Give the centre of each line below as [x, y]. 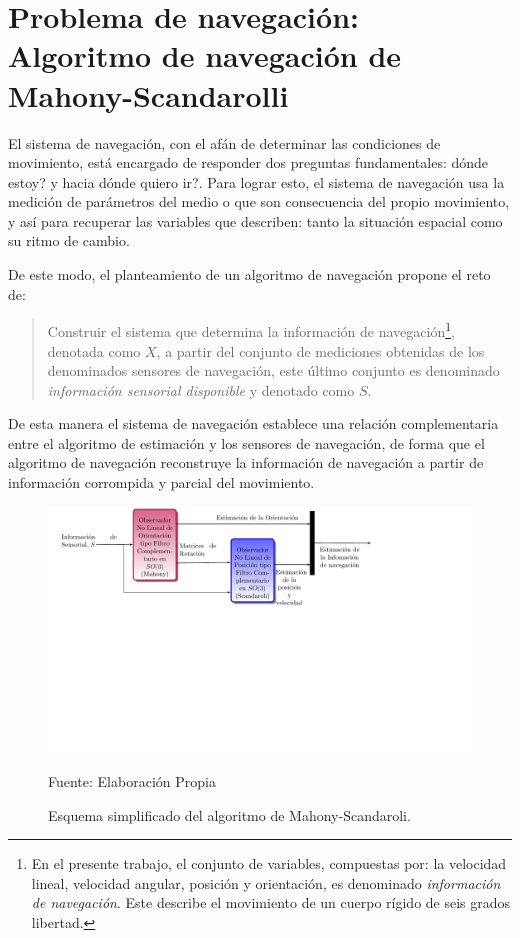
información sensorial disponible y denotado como [201, 389]
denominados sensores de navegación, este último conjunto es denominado [273, 370]
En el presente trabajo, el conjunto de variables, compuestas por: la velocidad [269, 863]
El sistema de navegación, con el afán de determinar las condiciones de [224, 142]
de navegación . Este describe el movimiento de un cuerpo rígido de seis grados [271, 902]
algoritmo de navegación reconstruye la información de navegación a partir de [246, 462]
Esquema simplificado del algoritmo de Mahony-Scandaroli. [229, 814]
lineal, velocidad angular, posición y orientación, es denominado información [266, 882]
